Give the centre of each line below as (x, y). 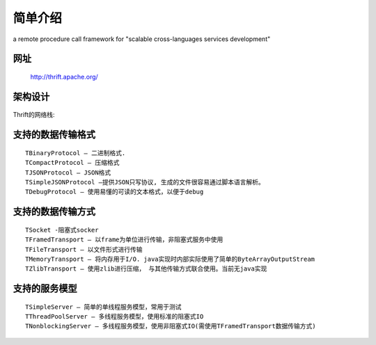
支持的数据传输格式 (54, 135)
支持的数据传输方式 (54, 212)
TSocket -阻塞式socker (62, 230)
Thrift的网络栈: (34, 115)
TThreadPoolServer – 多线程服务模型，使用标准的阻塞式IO (115, 317)
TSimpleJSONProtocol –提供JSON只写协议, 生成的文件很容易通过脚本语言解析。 (145, 182)
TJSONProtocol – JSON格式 (68, 172)
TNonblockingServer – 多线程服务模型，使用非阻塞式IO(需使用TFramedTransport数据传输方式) (171, 326)
